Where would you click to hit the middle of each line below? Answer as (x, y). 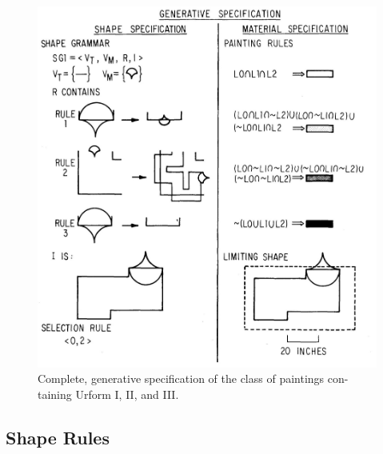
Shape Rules (58, 437)
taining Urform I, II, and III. (108, 394)
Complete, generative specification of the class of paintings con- (193, 378)
